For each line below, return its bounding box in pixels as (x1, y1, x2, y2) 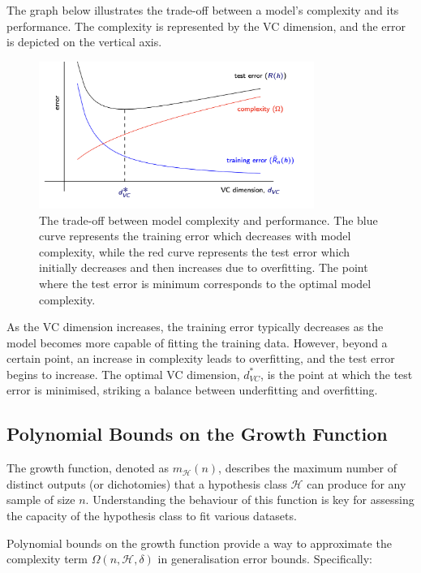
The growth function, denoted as (6, 459, 170, 476)
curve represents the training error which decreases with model (39, 227, 351, 244)
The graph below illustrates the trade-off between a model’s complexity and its (6, 2, 399, 18)
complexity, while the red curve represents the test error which (39, 243, 350, 260)
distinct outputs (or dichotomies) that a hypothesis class (6, 475, 287, 492)
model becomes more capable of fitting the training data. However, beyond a (6, 334, 388, 351)
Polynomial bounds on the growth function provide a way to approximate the (6, 534, 392, 551)
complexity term (6, 550, 88, 567)
